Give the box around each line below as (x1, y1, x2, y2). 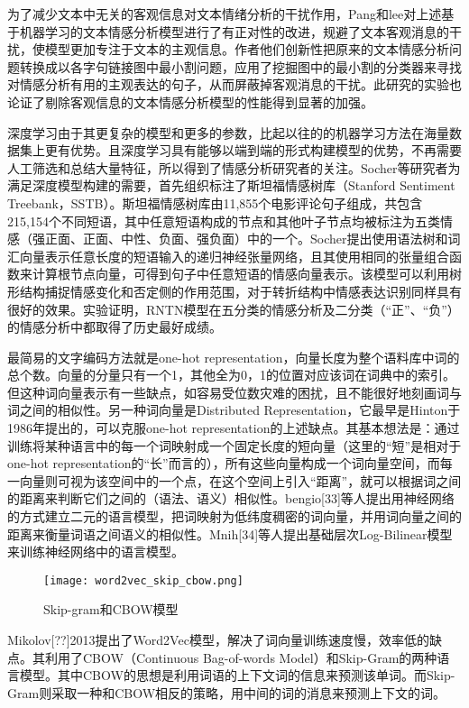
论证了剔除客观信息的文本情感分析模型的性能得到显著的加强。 (7, 92, 373, 111)
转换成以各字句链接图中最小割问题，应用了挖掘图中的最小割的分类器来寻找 (19, 57, 462, 76)
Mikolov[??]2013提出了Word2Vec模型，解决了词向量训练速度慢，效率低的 (7, 630, 429, 649)
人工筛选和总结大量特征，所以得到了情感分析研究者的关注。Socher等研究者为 (7, 158, 461, 177)
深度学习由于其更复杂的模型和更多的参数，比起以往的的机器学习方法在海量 (7, 123, 449, 142)
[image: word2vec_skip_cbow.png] (43, 574, 244, 587)
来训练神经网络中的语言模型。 (7, 542, 184, 561)
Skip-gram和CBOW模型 (43, 600, 179, 619)
